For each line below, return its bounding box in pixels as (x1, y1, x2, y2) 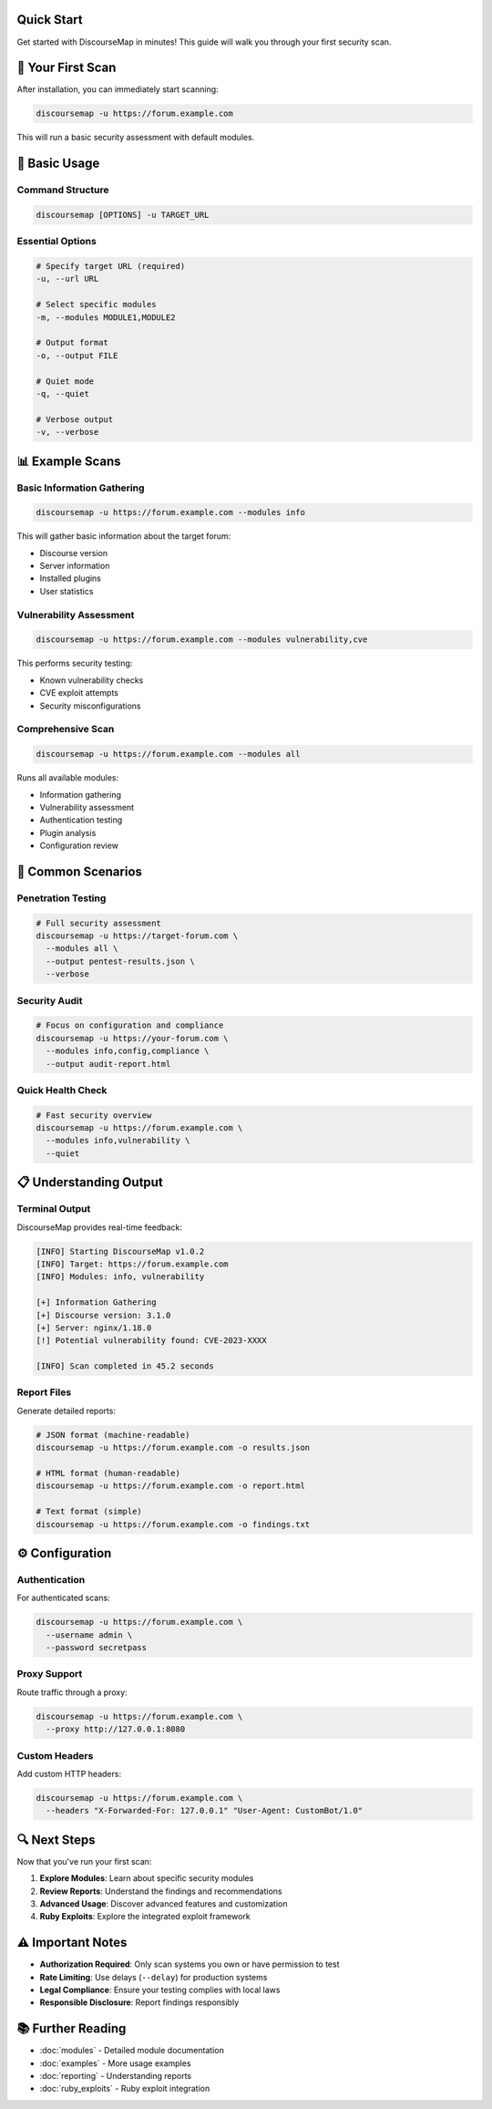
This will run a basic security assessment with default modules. (16, 132, 255, 143)
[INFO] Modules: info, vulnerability (36, 1272, 205, 1282)
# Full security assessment (36, 917, 161, 928)
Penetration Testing (16, 892, 107, 905)
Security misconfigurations (39, 700, 141, 711)
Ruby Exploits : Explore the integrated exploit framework (39, 1911, 251, 1922)
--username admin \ (46, 1629, 133, 1640)
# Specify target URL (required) (36, 261, 186, 272)
